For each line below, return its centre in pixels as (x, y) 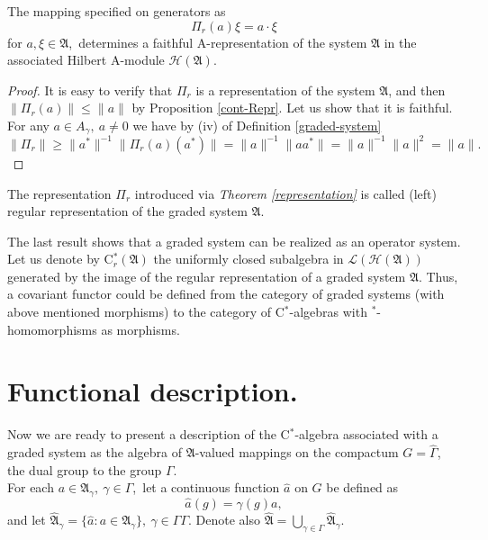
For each (31, 487)
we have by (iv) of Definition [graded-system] (257, 125)
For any (28, 125)
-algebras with (328, 312)
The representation (59, 193)
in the (400, 42)
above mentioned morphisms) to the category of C (146, 312)
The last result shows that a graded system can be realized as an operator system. (234, 241)
